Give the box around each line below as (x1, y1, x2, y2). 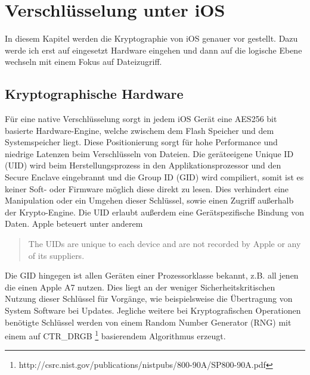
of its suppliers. (28, 249, 85, 261)
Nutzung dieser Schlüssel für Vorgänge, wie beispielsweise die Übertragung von (5, 292, 293, 305)
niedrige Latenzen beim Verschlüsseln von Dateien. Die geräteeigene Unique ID (5, 147, 294, 160)
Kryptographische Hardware (5, 85, 184, 103)
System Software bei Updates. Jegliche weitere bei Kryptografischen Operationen (5, 304, 301, 317)
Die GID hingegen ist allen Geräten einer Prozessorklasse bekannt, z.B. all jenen (5, 269, 299, 282)
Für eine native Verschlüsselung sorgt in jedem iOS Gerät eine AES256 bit (5, 112, 277, 125)
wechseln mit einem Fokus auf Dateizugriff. (5, 55, 162, 68)
